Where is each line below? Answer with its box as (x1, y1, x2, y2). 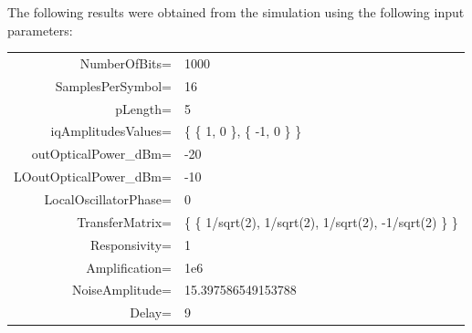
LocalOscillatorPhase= (44, 190, 172, 208)
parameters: (7, 20, 73, 39)
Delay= (130, 303, 172, 322)
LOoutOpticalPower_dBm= (14, 167, 172, 186)
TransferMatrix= (77, 212, 172, 231)
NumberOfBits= (79, 53, 172, 72)
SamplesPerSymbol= (55, 76, 172, 95)
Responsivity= (89, 234, 172, 254)
